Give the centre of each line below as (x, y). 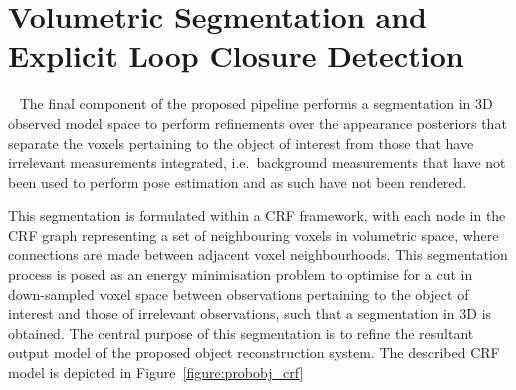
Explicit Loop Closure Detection (236, 55)
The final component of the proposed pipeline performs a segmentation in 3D (256, 103)
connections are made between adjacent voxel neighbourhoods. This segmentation (258, 254)
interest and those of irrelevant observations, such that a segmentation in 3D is (250, 313)
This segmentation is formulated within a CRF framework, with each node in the (257, 215)
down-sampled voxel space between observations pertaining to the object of (238, 293)
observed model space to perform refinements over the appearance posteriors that (257, 122)
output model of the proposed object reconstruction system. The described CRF (254, 352)
